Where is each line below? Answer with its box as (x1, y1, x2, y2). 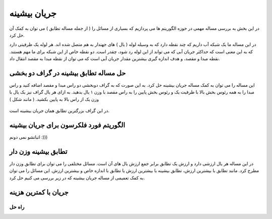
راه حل (9, 203, 25, 210)
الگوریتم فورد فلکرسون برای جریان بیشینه (9, 121, 125, 129)
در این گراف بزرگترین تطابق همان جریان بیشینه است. (9, 107, 110, 114)
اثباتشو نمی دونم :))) (9, 134, 48, 140)
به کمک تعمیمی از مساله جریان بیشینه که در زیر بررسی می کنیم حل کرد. (9, 175, 145, 181)
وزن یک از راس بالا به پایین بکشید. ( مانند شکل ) (9, 96, 99, 102)
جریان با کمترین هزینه (9, 188, 69, 196)
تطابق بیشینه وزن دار (9, 147, 67, 156)
